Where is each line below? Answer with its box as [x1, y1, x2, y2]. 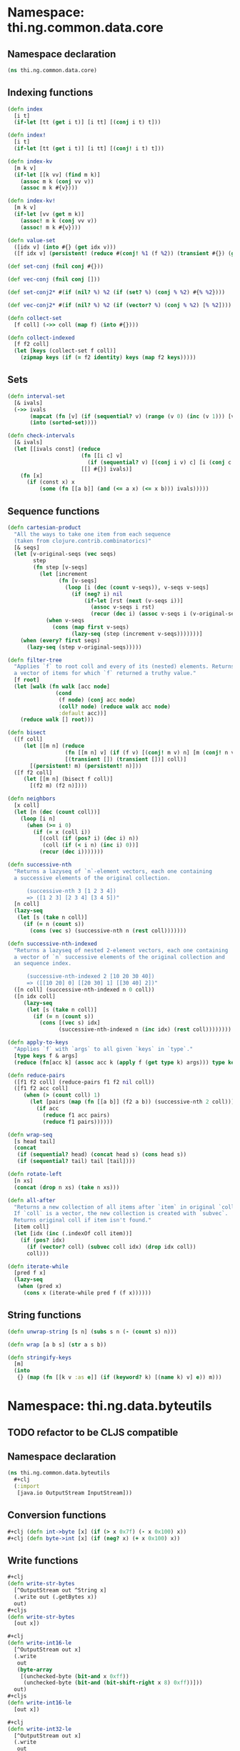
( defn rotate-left [7, 1171, 62, 1178]
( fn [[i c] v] [81, 452, 123, 459]
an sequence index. [14, 960, 72, 967]
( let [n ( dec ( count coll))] [14, 808, 101, 815]
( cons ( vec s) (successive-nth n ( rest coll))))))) [29, 927, 187, 934]
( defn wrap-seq [7, 1131, 53, 1138]
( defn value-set [7, 236, 56, 244]
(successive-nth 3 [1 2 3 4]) [26, 887, 116, 894]
